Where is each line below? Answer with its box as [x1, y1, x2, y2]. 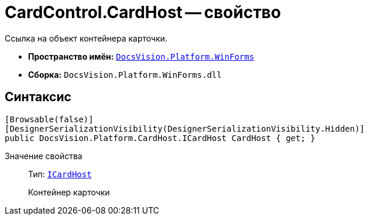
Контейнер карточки [28, 187, 110, 197]
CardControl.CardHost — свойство [5, 2, 281, 22]
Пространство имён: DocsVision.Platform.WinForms [28, 51, 254, 61]
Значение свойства [5, 150, 82, 161]
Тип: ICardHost [28, 169, 92, 179]
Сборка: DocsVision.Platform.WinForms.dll [28, 69, 222, 80]
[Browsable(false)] [5, 114, 94, 124]
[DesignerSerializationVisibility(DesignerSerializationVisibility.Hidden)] [5, 123, 365, 133]
